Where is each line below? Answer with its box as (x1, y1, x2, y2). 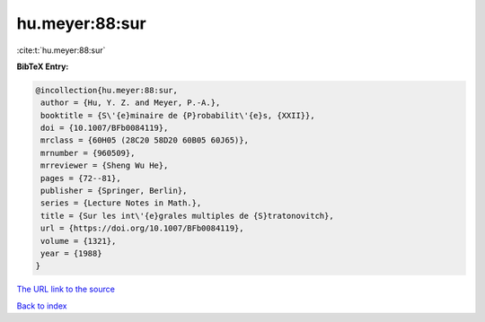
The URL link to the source (16, 283, 116, 295)
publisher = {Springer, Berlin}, (40, 186, 188, 196)
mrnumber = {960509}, (40, 148, 136, 158)
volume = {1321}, (40, 236, 117, 246)
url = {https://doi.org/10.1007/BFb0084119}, (40, 223, 244, 233)
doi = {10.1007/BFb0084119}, (40, 123, 169, 134)
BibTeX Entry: (16, 61, 69, 72)
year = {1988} (40, 248, 102, 258)
